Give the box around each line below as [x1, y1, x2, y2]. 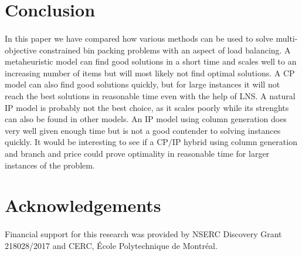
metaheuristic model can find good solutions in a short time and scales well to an [5, 55, 297, 68]
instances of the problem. [5, 159, 95, 171]
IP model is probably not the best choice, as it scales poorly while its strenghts [5, 101, 289, 113]
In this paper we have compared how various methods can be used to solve [5, 32, 273, 44]
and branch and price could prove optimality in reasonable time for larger [5, 147, 270, 159]
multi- [276, 32, 298, 44]
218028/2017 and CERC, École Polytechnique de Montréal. [5, 239, 218, 251]
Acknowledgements [5, 193, 161, 217]
